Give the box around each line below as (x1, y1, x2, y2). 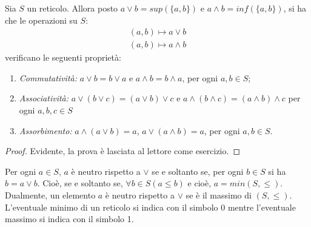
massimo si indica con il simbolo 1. (5, 212, 134, 225)
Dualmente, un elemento (5, 189, 96, 201)
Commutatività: (19, 71, 77, 84)
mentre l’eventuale (227, 200, 296, 213)
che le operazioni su (5, 13, 78, 26)
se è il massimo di (186, 189, 252, 201)
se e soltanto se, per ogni (152, 164, 244, 177)
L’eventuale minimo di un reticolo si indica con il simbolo (5, 200, 218, 213)
